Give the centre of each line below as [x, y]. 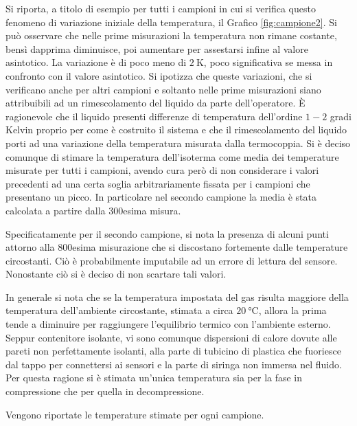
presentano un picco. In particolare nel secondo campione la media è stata [161, 197]
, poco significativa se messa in [268, 62]
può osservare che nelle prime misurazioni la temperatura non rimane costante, [171, 35]
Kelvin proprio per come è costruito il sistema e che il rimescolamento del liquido [176, 130]
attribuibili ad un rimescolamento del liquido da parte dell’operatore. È [156, 103]
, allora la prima [292, 310]
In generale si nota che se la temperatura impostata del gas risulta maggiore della [177, 296]
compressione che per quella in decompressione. [105, 391]
